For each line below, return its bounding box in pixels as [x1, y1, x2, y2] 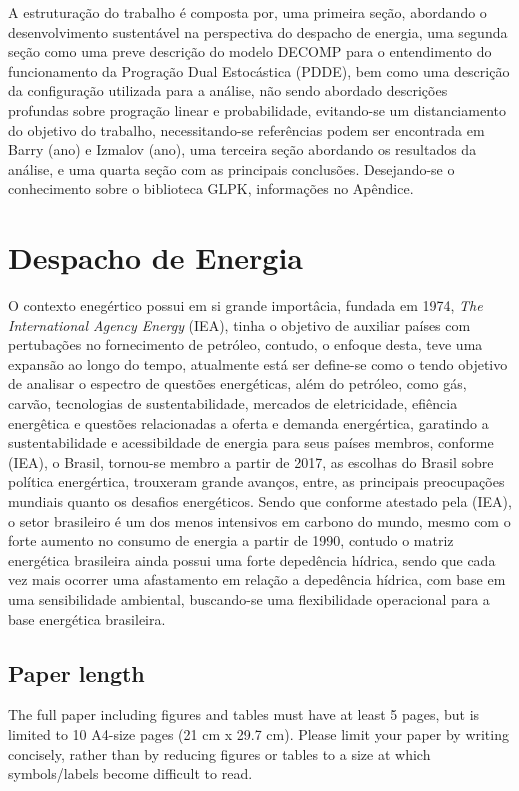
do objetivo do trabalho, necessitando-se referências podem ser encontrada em [8, 119, 485, 140]
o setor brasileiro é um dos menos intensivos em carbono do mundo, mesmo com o [8, 510, 511, 531]
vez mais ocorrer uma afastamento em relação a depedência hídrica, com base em [8, 569, 506, 590]
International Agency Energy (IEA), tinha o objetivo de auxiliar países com [8, 314, 471, 335]
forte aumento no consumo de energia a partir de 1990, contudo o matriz [8, 530, 454, 551]
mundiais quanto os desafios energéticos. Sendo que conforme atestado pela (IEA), [8, 491, 512, 511]
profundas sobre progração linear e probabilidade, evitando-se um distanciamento [8, 99, 506, 120]
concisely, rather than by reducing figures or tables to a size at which [8, 743, 431, 764]
